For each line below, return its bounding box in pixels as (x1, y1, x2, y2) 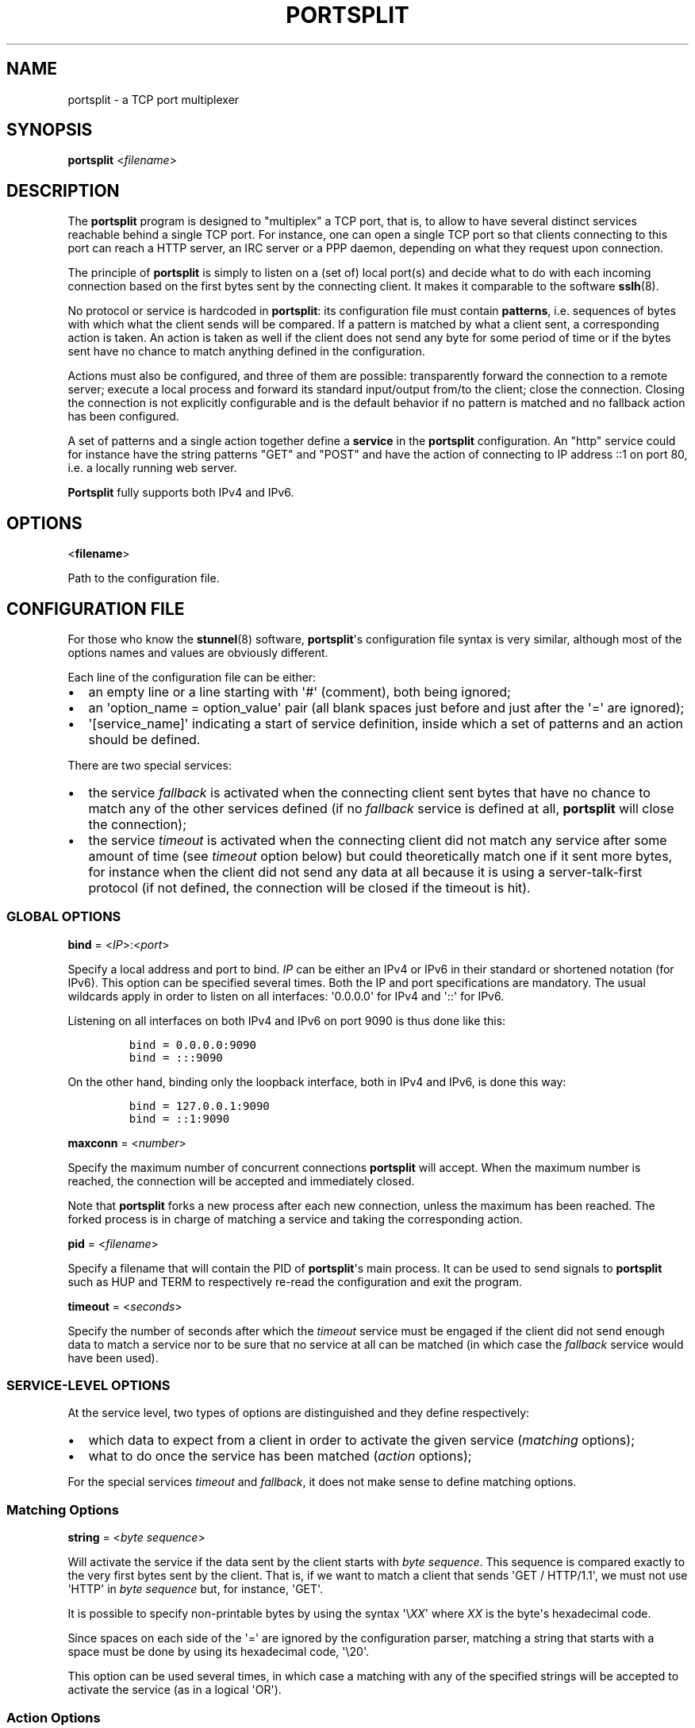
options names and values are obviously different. (67, 645, 328, 659)
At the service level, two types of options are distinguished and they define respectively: (67, 1406, 530, 1420)
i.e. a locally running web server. (67, 461, 237, 475)
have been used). (67, 1350, 159, 1365)
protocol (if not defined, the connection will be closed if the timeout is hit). (88, 879, 531, 896)
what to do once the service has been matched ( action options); (88, 1448, 472, 1465)
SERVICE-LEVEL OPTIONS (6, 1377, 171, 1394)
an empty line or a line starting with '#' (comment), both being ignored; (88, 683, 511, 700)
